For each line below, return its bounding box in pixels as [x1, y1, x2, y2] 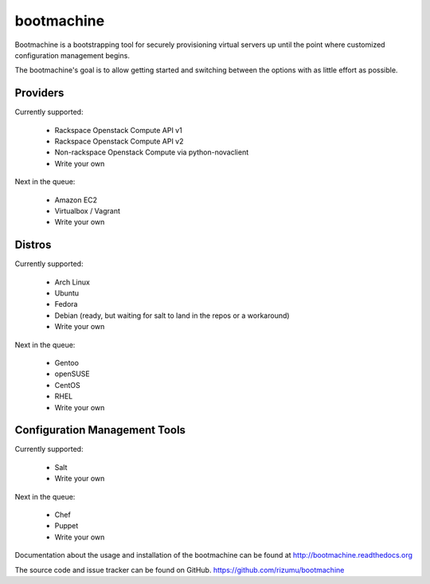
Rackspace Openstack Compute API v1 [54, 125, 182, 135]
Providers [14, 86, 64, 100]
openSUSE [54, 369, 91, 378]
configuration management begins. [14, 50, 131, 60]
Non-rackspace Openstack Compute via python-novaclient [54, 147, 249, 157]
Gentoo [54, 359, 80, 367]
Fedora [54, 300, 78, 309]
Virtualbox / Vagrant [54, 206, 121, 215]
